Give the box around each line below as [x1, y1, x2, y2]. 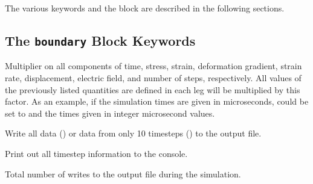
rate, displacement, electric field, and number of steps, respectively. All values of [5, 71, 302, 84]
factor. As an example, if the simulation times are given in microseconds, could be [5, 95, 309, 108]
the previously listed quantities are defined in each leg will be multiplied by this [5, 83, 300, 96]
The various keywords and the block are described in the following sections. [5, 2, 285, 14]
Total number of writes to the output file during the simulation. [5, 167, 241, 180]
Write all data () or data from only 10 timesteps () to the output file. [5, 127, 262, 140]
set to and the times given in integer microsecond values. [5, 106, 215, 119]
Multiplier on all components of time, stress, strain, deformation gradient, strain [5, 60, 302, 72]
